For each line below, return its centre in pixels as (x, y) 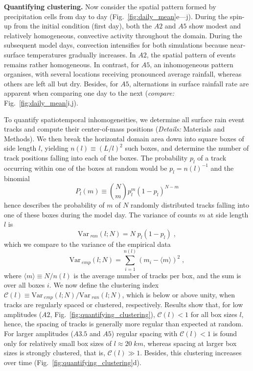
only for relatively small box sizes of (58, 343)
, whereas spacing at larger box (190, 343)
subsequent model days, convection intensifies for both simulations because (116, 45)
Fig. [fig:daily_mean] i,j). (41, 102)
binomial (17, 178)
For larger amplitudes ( (39, 333)
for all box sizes (214, 314)
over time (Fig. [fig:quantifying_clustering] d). (73, 362)
